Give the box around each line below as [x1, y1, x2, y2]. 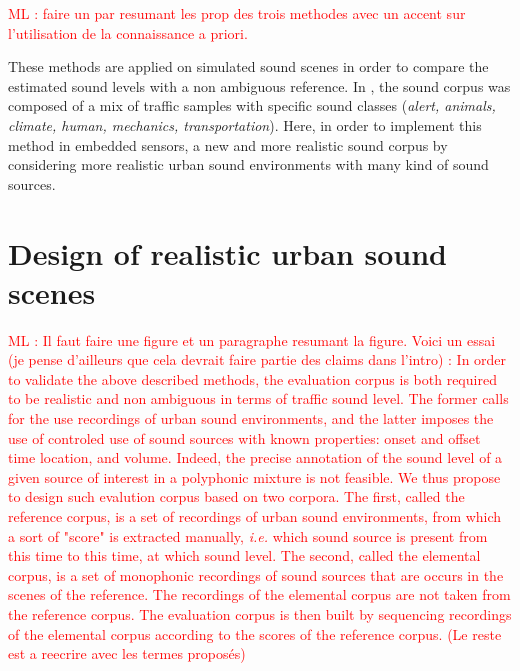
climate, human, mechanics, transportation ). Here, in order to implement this [8, 114, 482, 135]
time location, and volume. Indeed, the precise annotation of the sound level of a [8, 447, 503, 468]
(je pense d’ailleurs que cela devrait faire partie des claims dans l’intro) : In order [8, 349, 507, 370]
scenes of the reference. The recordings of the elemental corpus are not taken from [8, 584, 511, 605]
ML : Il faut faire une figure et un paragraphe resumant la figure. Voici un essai [8, 329, 496, 350]
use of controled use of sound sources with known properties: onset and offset [8, 427, 481, 448]
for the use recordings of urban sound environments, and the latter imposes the [8, 408, 494, 429]
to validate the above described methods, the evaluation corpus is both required [8, 368, 497, 389]
